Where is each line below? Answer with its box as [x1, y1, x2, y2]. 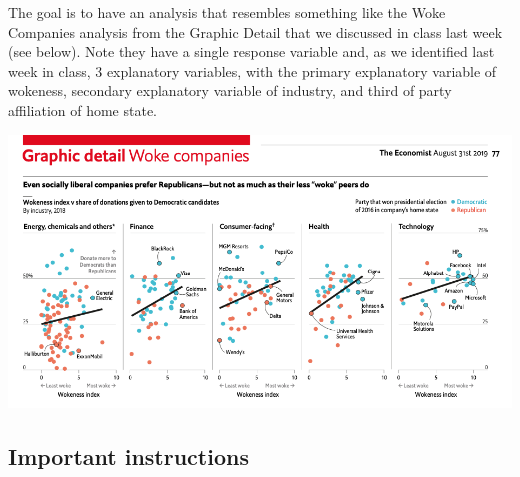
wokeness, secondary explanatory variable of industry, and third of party [8, 80, 452, 101]
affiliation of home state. [8, 99, 158, 120]
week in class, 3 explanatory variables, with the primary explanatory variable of [8, 60, 497, 81]
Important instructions [8, 441, 249, 472]
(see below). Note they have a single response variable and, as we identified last [8, 41, 495, 62]
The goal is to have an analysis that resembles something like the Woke [8, 2, 446, 22]
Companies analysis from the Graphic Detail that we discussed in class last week [8, 21, 503, 42]
